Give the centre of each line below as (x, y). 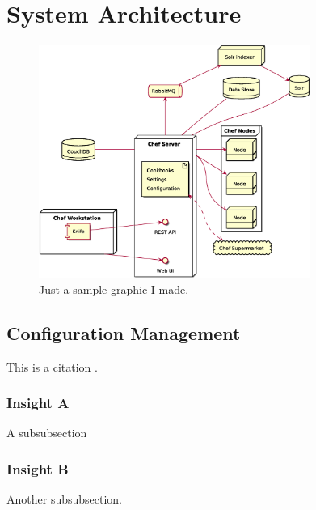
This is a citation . (52, 366)
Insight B (38, 468)
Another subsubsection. (65, 499)
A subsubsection (47, 433)
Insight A (38, 403)
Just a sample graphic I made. (114, 289)
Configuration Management (124, 332)
